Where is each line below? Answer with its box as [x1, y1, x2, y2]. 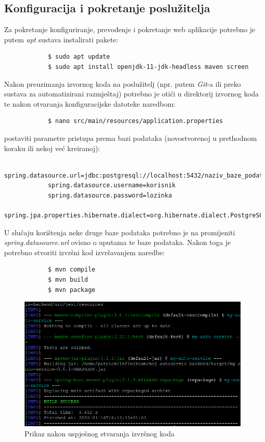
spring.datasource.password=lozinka [47, 191, 172, 199]
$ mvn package [47, 286, 95, 293]
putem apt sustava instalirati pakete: [4, 34, 118, 44]
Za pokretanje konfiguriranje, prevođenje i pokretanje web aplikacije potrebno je [4, 24, 255, 35]
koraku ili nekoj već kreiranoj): [4, 142, 100, 153]
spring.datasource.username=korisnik [47, 182, 176, 189]
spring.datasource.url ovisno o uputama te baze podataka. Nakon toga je [4, 237, 231, 248]
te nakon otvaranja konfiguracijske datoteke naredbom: [4, 98, 176, 109]
